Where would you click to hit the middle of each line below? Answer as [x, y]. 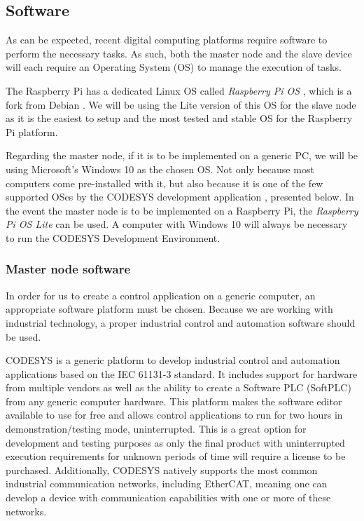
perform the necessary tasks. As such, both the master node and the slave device [179, 53]
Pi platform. [32, 131]
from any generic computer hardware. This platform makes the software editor [174, 401]
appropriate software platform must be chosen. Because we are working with [169, 309]
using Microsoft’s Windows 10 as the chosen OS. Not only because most [160, 169]
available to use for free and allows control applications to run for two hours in [174, 415]
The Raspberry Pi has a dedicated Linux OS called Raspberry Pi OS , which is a [179, 90]
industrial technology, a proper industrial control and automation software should [181, 322]
